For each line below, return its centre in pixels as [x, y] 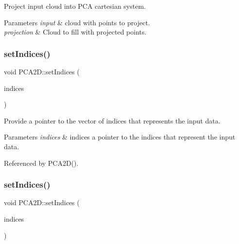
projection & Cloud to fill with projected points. [75, 32]
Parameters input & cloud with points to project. [77, 22]
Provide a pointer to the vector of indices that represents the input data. [112, 120]
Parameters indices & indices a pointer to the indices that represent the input [120, 137]
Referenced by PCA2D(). [41, 163]
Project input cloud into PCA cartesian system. [75, 6]
